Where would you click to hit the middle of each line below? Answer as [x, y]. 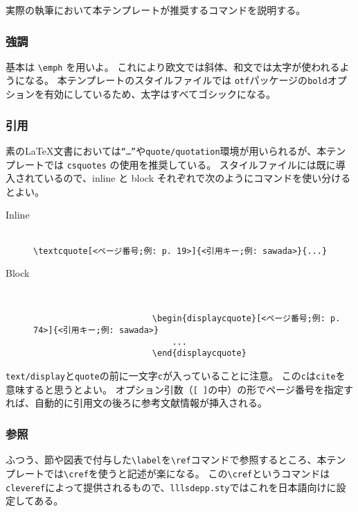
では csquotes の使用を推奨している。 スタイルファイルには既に [190, 164]
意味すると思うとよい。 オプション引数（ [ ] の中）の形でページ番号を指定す [179, 389]
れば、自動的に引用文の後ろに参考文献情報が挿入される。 [136, 403]
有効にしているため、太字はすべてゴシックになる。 [160, 94]
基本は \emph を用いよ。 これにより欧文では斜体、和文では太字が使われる [173, 66]
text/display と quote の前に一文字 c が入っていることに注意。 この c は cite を [176, 376]
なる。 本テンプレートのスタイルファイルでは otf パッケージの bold [176, 80]
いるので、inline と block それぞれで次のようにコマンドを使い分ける [197, 178]
